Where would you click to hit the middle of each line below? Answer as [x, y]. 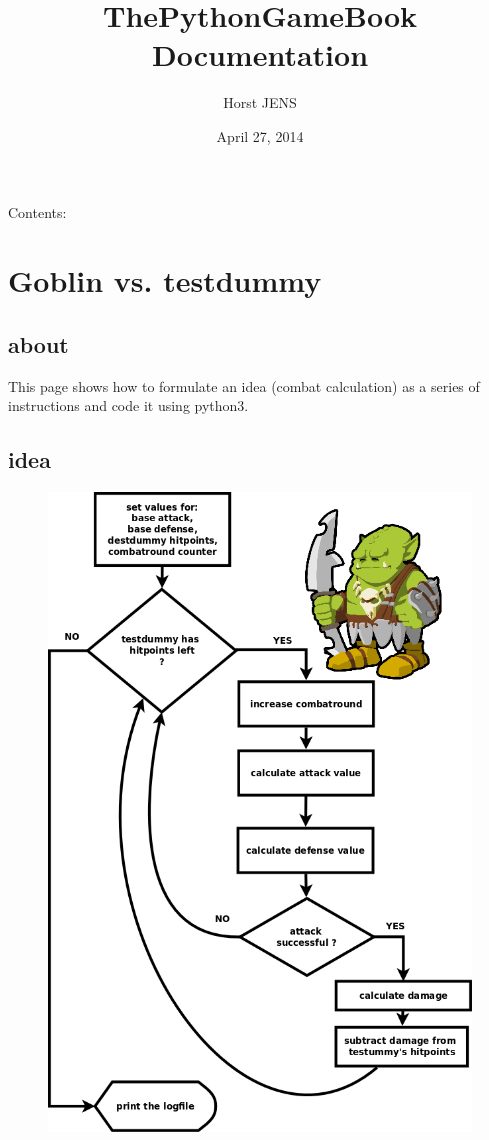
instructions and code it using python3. [128, 405]
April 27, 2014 [260, 135]
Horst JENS [260, 102]
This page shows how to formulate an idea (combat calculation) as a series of [244, 385]
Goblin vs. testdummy [165, 280]
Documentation [260, 54]
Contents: [37, 211]
